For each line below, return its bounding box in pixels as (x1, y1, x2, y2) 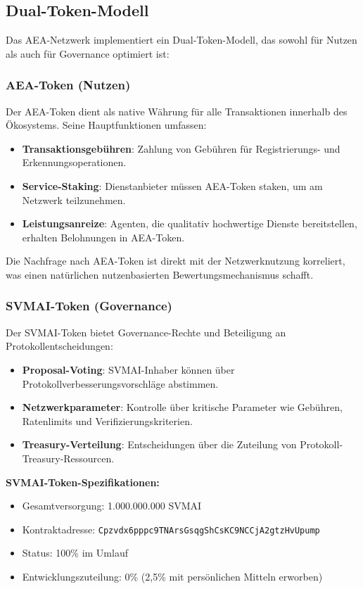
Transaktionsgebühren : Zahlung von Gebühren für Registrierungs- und (22, 141, 340, 156)
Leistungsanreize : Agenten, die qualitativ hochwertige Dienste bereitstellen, (22, 216, 357, 231)
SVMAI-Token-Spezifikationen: (6, 474, 160, 489)
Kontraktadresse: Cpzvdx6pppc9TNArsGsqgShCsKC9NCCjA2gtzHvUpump (22, 521, 320, 536)
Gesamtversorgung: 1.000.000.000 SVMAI (22, 498, 202, 513)
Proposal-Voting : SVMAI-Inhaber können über (22, 362, 235, 376)
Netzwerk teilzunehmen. (22, 192, 126, 207)
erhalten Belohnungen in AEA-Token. (22, 229, 185, 244)
